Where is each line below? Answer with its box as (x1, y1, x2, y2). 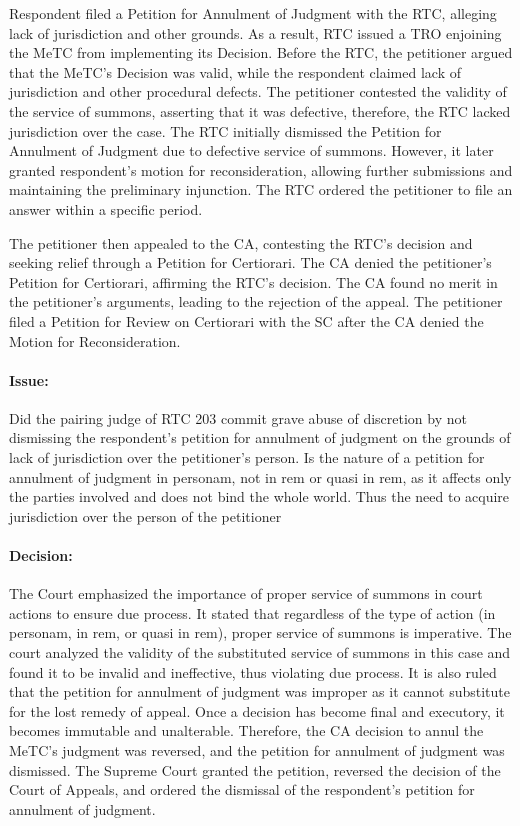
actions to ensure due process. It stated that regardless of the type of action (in (9, 602, 496, 623)
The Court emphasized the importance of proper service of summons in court (9, 583, 483, 604)
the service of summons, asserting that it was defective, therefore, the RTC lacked (9, 100, 511, 121)
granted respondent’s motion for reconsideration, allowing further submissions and (9, 159, 513, 180)
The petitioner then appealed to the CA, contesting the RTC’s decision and (9, 232, 473, 253)
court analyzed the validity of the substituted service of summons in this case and (9, 642, 511, 663)
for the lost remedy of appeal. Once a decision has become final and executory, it (9, 700, 505, 721)
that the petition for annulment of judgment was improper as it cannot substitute (9, 681, 510, 702)
